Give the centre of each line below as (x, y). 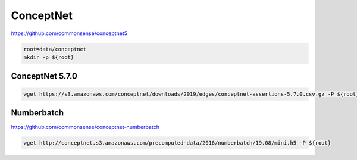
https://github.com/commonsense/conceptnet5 (69, 33)
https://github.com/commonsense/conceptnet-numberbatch (85, 127)
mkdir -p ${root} (49, 57)
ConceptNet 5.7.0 (44, 76)
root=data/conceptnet (55, 49)
